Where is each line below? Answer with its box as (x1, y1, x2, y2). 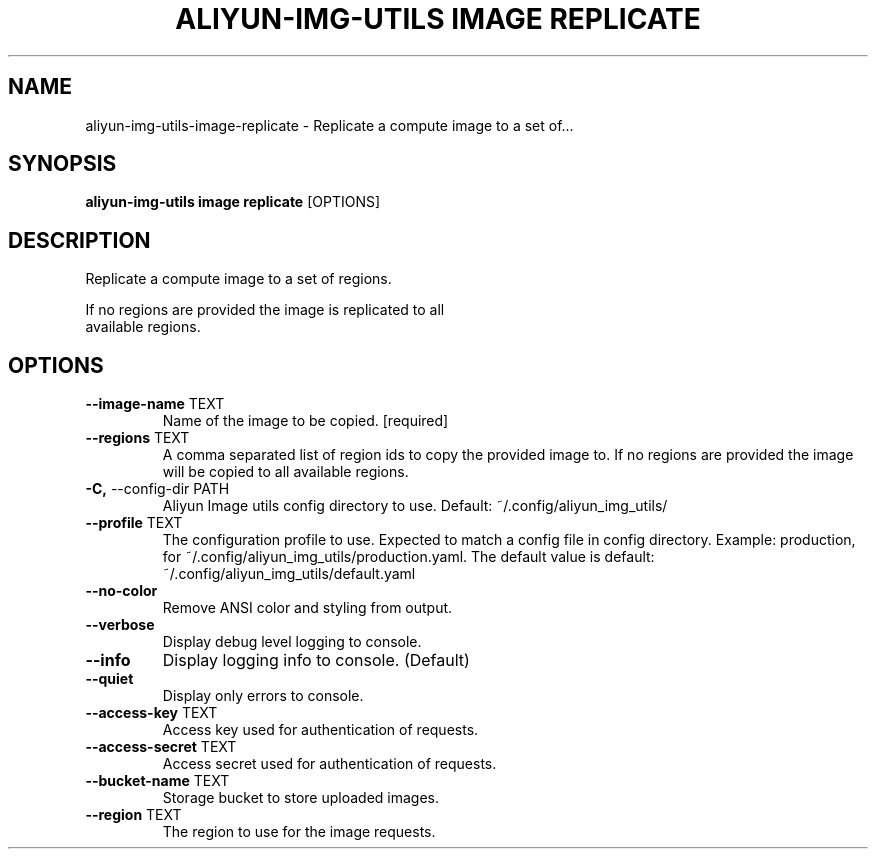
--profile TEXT (85, 514, 183, 532)
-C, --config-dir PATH (85, 480, 230, 498)
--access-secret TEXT (85, 738, 237, 756)
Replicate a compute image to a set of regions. (85, 270, 392, 288)
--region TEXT (85, 806, 182, 824)
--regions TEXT (85, 429, 190, 447)
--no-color (85, 582, 158, 600)
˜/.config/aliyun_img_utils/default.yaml (162, 565, 416, 583)
